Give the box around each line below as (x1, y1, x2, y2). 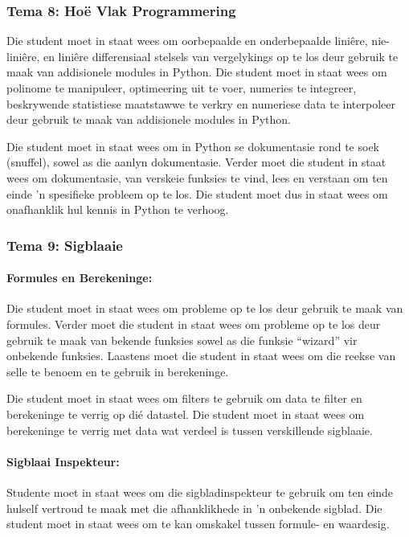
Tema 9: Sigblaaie (6, 235, 123, 255)
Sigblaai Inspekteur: (6, 453, 120, 469)
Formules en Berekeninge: (6, 269, 153, 286)
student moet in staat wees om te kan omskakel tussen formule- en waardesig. (6, 515, 390, 532)
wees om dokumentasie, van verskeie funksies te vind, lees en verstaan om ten (6, 169, 388, 186)
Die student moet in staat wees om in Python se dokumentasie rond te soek (6, 137, 380, 154)
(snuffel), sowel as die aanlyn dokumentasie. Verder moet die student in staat (6, 154, 387, 170)
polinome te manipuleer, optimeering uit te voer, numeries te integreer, (6, 80, 357, 96)
